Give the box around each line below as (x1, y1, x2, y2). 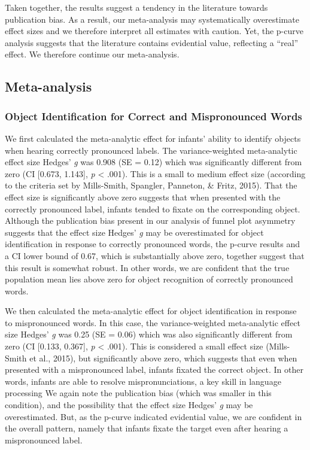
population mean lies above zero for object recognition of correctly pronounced (5, 273, 293, 285)
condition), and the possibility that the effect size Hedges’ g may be (5, 399, 253, 411)
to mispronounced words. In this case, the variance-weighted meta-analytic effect (5, 316, 300, 329)
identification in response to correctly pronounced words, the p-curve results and (5, 238, 300, 250)
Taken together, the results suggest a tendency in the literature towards (5, 1, 268, 13)
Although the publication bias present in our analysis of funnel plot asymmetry (5, 214, 296, 227)
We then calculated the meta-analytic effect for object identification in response (5, 305, 297, 317)
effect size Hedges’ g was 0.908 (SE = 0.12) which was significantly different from (5, 156, 302, 168)
